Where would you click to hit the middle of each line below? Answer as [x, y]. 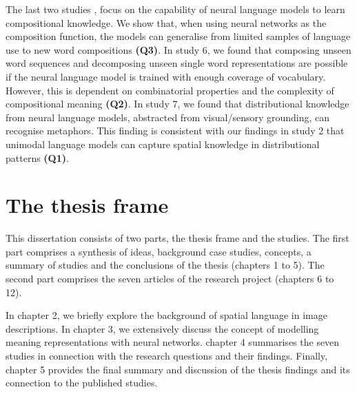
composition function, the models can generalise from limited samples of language [178, 36]
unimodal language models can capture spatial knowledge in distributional [163, 144]
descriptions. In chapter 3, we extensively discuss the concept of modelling [162, 328]
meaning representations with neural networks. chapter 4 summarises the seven [173, 342]
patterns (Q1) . [37, 157]
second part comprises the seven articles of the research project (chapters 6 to [170, 279]
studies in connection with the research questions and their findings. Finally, [167, 355]
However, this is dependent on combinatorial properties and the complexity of [170, 90]
